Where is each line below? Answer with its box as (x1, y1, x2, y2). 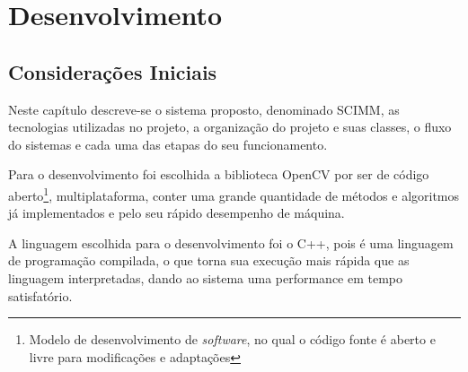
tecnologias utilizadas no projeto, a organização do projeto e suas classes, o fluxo (8, 117, 452, 136)
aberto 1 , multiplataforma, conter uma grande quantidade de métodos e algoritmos (8, 183, 460, 204)
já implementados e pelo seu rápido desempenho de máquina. (8, 203, 345, 222)
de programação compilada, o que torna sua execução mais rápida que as (8, 251, 410, 270)
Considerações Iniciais (8, 57, 217, 85)
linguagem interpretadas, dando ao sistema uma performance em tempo (8, 268, 403, 287)
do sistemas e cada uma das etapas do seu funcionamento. (8, 134, 328, 153)
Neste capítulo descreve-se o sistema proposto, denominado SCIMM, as (8, 99, 400, 118)
